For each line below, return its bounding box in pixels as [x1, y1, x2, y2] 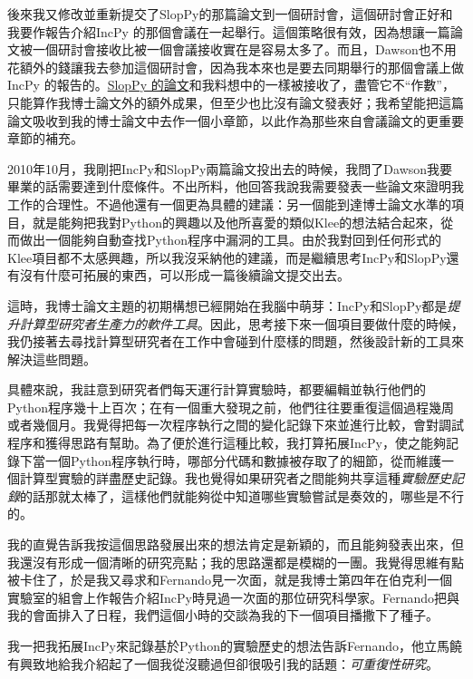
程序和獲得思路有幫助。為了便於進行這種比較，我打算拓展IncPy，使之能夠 [7, 433, 446, 452]
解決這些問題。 [7, 349, 96, 368]
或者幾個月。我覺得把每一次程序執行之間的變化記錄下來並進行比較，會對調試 [7, 415, 464, 434]
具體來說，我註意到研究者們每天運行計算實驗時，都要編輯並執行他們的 [7, 380, 426, 399]
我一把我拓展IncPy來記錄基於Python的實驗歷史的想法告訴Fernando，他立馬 [7, 636, 449, 655]
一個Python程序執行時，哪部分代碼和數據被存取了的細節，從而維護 [44, 451, 441, 470]
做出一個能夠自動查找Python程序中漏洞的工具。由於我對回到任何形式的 [19, 230, 441, 249]
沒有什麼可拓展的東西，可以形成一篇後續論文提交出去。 [19, 266, 350, 285]
